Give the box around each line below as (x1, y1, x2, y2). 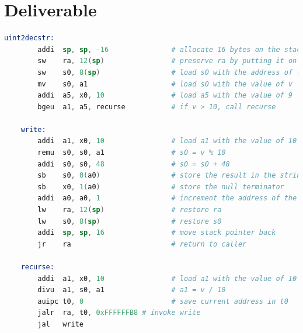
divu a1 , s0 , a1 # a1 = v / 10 (37, 286, 226, 294)
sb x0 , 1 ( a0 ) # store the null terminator (37, 182, 284, 191)
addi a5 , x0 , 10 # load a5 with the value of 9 (37, 91, 293, 100)
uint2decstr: (4, 34, 54, 43)
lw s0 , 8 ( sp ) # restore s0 (37, 217, 222, 226)
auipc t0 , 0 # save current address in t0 (37, 297, 288, 306)
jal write (37, 320, 84, 328)
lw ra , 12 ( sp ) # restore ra (37, 206, 222, 214)
